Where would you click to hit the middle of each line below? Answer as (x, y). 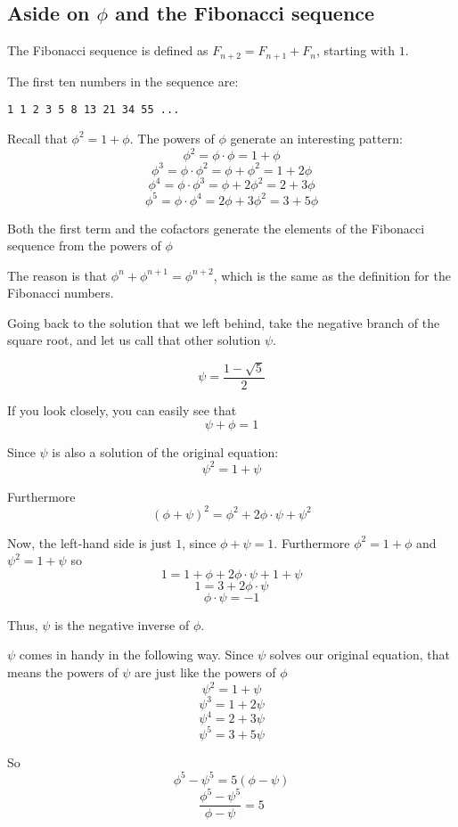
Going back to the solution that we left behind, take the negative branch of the (224, 322)
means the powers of (63, 672)
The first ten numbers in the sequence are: (123, 81)
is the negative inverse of (122, 624)
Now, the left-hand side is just (90, 542)
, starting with (356, 50)
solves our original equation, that (360, 655)
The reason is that (57, 275)
